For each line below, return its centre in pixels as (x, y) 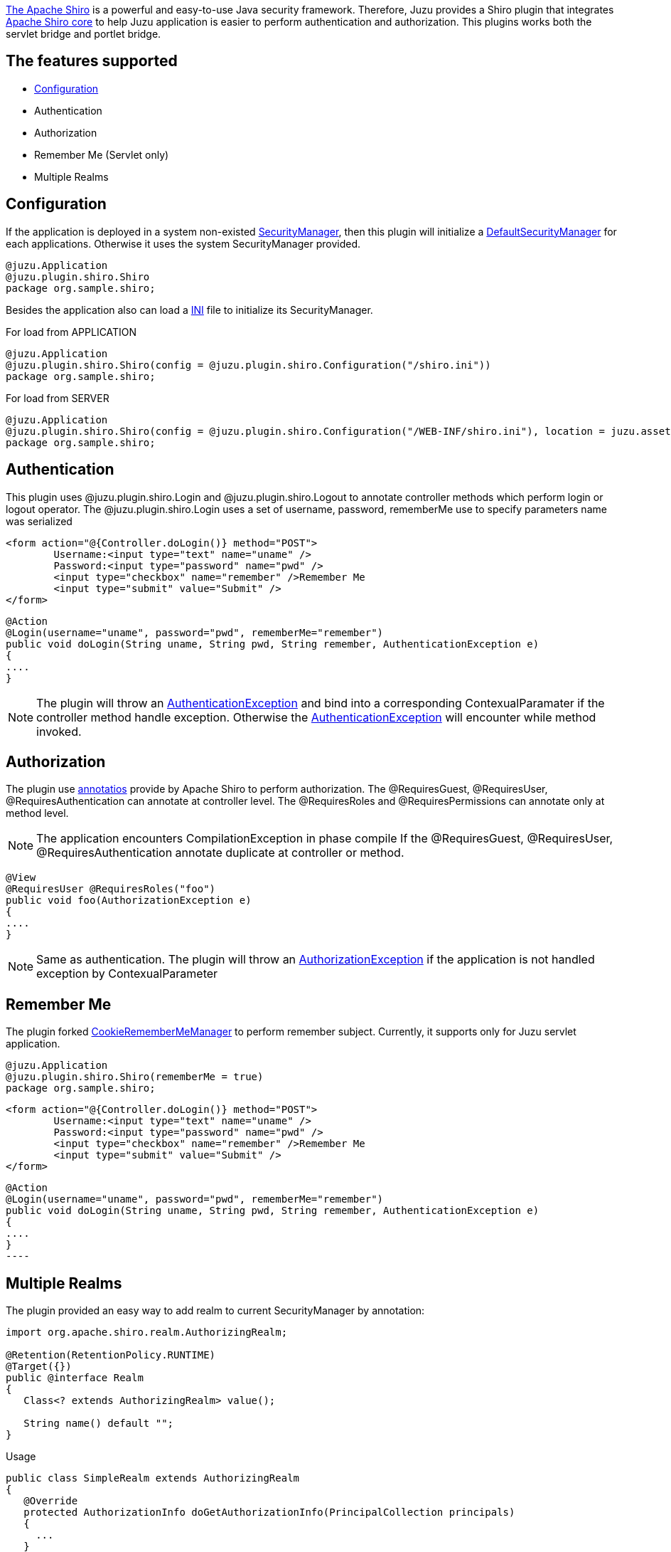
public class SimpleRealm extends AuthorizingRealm (153, 1478)
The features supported (92, 61)
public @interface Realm (75, 1378)
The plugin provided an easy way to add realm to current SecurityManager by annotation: (215, 1311)
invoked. (59, 731)
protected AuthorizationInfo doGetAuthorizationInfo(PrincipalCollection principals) (269, 1513)
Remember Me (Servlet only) (102, 154)
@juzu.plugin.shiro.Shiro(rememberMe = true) (135, 1077)
